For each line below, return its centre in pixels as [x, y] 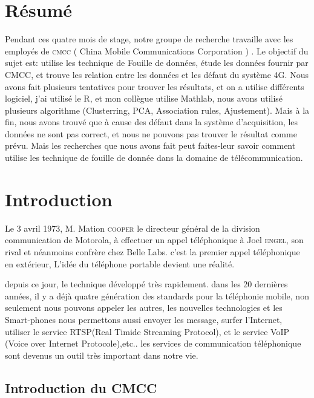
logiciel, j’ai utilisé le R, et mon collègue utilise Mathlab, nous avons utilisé [144, 98]
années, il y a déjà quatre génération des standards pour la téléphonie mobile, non [157, 295]
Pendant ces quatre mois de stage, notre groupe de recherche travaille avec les [149, 39]
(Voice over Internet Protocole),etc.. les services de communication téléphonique [153, 343]
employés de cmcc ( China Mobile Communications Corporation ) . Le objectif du [157, 51]
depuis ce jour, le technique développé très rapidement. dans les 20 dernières [146, 284]
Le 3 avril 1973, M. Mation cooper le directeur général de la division [132, 228]
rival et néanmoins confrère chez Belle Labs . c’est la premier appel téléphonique [152, 251]
